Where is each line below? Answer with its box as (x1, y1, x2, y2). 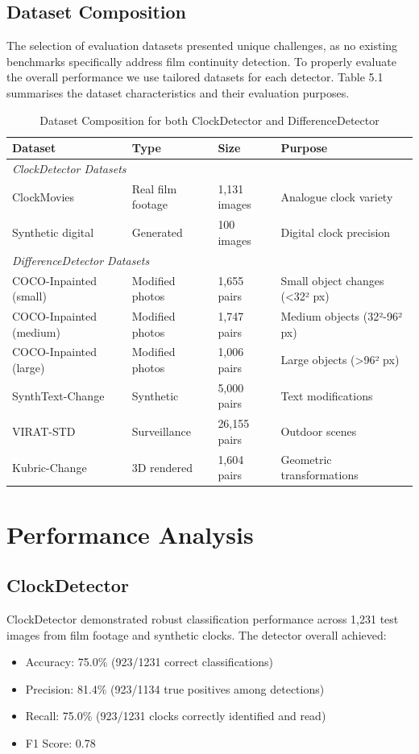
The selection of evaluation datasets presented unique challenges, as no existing (6, 37, 398, 54)
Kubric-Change (12, 458, 87, 475)
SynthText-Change (12, 387, 105, 404)
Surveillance (131, 423, 191, 440)
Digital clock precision (280, 224, 391, 241)
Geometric (280, 450, 332, 467)
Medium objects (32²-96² (280, 308, 402, 325)
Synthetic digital (12, 224, 94, 241)
